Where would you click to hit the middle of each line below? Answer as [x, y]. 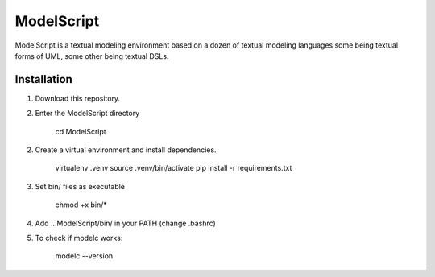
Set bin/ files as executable [80, 186]
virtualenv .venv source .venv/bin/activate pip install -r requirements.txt [174, 168]
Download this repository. [78, 98]
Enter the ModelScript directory [87, 114]
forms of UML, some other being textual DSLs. [92, 56]
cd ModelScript [81, 131]
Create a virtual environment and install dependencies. [126, 150]
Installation [43, 79]
